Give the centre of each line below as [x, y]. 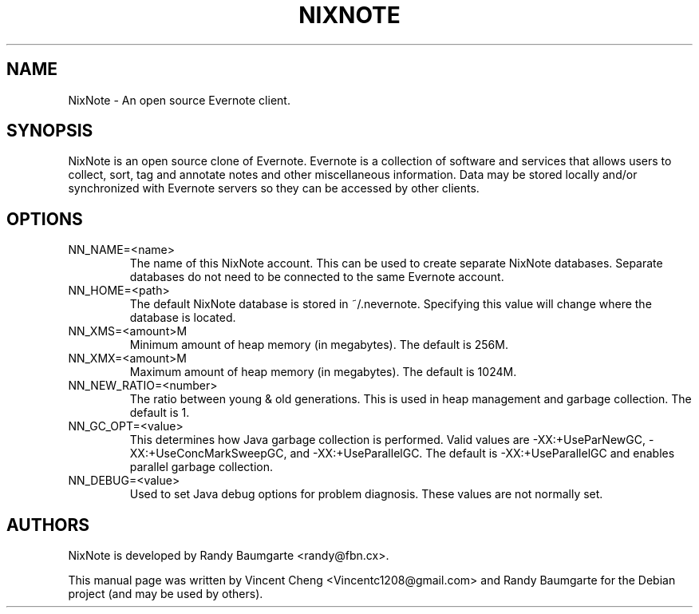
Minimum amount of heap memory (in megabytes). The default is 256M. [319, 345]
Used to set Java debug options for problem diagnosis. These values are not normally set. [366, 494]
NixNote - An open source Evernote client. [179, 100]
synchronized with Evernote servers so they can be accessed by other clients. [274, 188]
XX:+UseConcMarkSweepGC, [208, 454]
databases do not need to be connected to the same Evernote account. [317, 277]
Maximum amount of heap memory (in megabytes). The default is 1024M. [323, 372]
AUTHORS [48, 525]
